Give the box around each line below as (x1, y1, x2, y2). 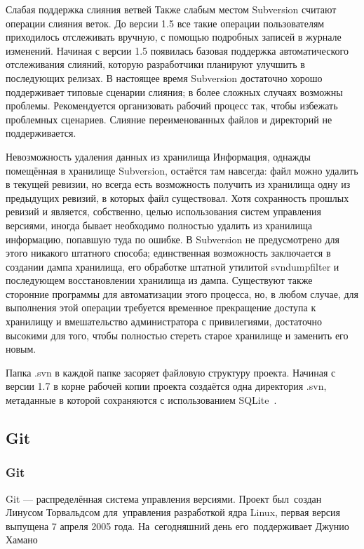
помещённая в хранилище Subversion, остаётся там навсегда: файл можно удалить (6, 163, 358, 177)
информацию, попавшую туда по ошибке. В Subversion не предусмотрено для (6, 231, 339, 246)
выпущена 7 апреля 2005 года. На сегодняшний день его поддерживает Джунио (6, 518, 349, 533)
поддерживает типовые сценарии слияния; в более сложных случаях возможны (6, 84, 343, 99)
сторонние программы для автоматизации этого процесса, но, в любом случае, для (6, 286, 359, 301)
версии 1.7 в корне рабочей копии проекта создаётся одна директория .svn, (6, 379, 327, 393)
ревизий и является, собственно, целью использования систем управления (6, 204, 321, 219)
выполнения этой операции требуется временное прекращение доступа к (6, 300, 316, 315)
